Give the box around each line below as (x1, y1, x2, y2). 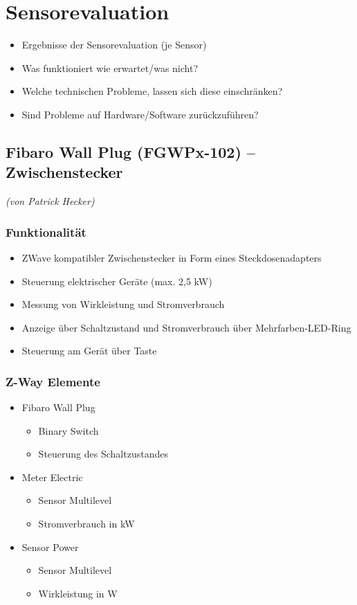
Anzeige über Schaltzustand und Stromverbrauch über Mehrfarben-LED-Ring (21, 320, 351, 334)
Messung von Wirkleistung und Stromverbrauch (21, 297, 225, 311)
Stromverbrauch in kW (38, 516, 135, 531)
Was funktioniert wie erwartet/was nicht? (21, 60, 199, 75)
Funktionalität (6, 223, 86, 240)
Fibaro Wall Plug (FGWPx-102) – (6, 141, 255, 162)
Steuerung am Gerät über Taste (21, 343, 157, 358)
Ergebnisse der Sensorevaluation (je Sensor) (21, 37, 207, 52)
